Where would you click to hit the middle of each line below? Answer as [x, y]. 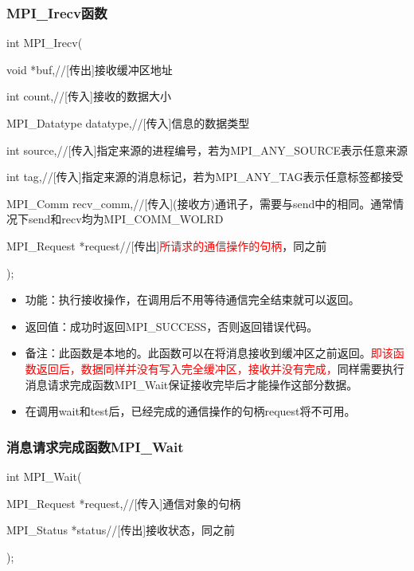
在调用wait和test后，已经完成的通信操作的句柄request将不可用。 [190, 411]
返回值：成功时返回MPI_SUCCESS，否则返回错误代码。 [172, 326]
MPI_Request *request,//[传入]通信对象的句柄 [124, 503]
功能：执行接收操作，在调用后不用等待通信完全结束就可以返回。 [192, 299]
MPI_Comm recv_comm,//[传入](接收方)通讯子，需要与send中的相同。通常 [200, 203]
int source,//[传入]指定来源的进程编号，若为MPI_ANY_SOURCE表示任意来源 [207, 150]
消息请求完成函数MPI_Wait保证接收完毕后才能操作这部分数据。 [191, 384]
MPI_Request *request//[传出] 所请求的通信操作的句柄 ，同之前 [167, 245]
